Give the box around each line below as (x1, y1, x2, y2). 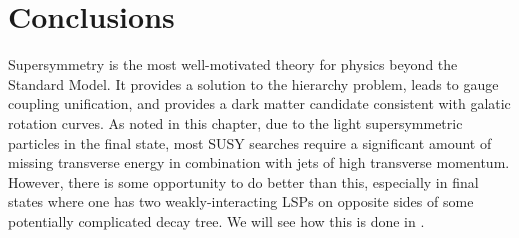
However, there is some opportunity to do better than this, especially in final (8, 171, 479, 192)
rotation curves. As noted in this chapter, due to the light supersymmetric (8, 112, 463, 133)
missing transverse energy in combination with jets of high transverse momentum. (8, 152, 510, 173)
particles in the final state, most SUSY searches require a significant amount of (8, 132, 492, 153)
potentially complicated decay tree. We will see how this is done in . (8, 210, 425, 231)
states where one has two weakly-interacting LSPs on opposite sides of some (8, 191, 474, 212)
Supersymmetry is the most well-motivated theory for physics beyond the (8, 54, 458, 75)
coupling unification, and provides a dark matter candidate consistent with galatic (8, 93, 511, 114)
